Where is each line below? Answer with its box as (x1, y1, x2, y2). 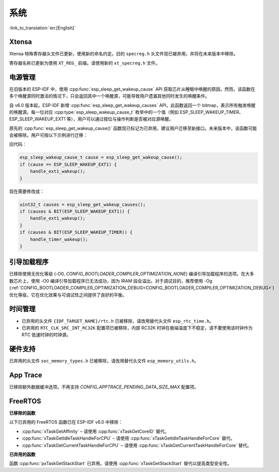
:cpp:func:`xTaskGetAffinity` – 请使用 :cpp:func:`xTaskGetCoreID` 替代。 (21, 428, 169, 434)
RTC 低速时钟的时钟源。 (21, 332, 71, 338)
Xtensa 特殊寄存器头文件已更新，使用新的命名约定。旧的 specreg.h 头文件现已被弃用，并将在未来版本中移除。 (9, 51, 238, 57)
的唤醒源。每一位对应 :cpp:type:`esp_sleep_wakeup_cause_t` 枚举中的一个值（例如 (9, 109, 179, 115)
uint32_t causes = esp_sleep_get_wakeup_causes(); (19, 201, 146, 207)
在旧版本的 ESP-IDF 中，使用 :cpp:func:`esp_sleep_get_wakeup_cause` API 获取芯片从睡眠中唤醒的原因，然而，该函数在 (9, 86, 256, 92)
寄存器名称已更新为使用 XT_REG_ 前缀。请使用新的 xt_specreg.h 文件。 (9, 60, 160, 66)
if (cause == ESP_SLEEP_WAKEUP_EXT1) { (19, 162, 117, 167)
